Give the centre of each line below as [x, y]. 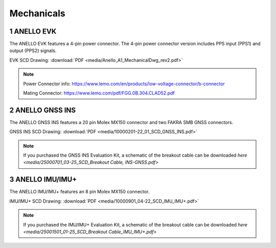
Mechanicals [38, 13]
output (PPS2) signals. [33, 51]
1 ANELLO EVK [33, 31]
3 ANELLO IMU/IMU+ [43, 179]
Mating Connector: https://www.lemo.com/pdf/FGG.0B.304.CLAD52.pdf [99, 93]
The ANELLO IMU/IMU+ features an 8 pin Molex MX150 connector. [79, 192]
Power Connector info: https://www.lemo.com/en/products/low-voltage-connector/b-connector [124, 84]
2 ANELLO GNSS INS [43, 110]
